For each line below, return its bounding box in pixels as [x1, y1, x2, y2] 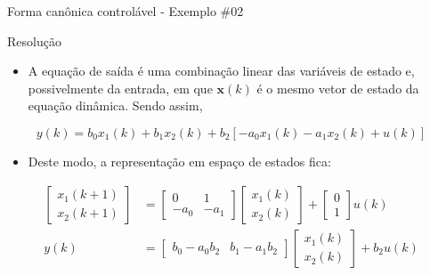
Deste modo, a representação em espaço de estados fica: [28, 151, 331, 170]
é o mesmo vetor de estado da [256, 78, 419, 97]
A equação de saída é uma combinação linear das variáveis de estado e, [28, 61, 415, 80]
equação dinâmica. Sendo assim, [28, 96, 203, 115]
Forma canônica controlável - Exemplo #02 [7, 2, 244, 20]
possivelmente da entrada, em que [28, 78, 213, 97]
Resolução [7, 31, 61, 50]
